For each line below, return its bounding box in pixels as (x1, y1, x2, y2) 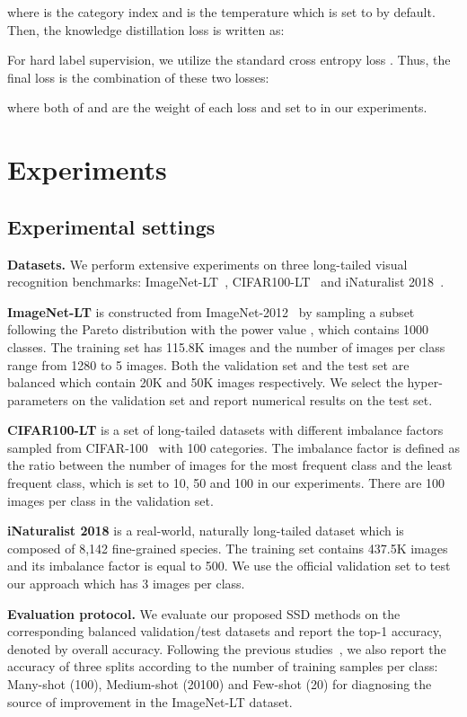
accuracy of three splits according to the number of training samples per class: (7, 657, 438, 676)
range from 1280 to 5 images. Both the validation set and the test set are (7, 355, 410, 374)
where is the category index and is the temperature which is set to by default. (7, 3, 436, 21)
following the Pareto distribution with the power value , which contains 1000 (7, 320, 429, 339)
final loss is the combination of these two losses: (7, 67, 269, 86)
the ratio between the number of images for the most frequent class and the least (7, 456, 453, 474)
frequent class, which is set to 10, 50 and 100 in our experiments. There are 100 (7, 474, 445, 492)
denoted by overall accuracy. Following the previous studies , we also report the (7, 639, 446, 658)
